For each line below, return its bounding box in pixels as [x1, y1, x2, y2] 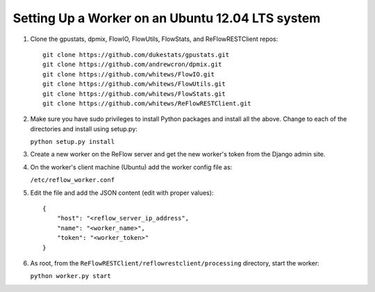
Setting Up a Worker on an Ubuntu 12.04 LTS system [12, 10, 321, 26]
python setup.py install [30, 138, 115, 146]
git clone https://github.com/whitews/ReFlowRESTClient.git [42, 99, 251, 107]
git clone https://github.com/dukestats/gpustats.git [42, 51, 229, 58]
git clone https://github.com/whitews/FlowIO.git [42, 70, 215, 78]
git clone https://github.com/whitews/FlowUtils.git [42, 80, 226, 88]
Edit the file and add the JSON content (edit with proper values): [30, 188, 214, 197]
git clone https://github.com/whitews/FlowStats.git [42, 90, 226, 97]
